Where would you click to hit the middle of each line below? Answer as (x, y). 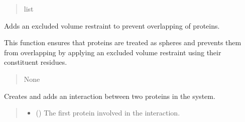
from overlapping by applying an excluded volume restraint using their (113, 52)
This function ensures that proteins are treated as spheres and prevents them (123, 42)
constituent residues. (36, 62)
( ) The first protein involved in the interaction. (108, 113)
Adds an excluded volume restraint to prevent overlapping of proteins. (112, 25)
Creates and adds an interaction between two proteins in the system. (110, 96)
